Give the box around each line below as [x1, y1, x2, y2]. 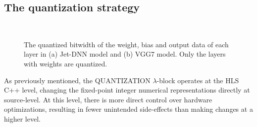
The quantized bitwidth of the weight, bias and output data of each [24, 39, 229, 49]
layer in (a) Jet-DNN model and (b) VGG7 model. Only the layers [24, 49, 226, 59]
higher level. [4, 113, 41, 124]
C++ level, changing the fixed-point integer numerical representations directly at [4, 85, 250, 95]
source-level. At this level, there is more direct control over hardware [4, 94, 212, 104]
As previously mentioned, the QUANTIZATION [4, 75, 151, 85]
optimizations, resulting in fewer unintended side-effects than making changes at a [4, 104, 253, 114]
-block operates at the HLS [156, 75, 239, 85]
